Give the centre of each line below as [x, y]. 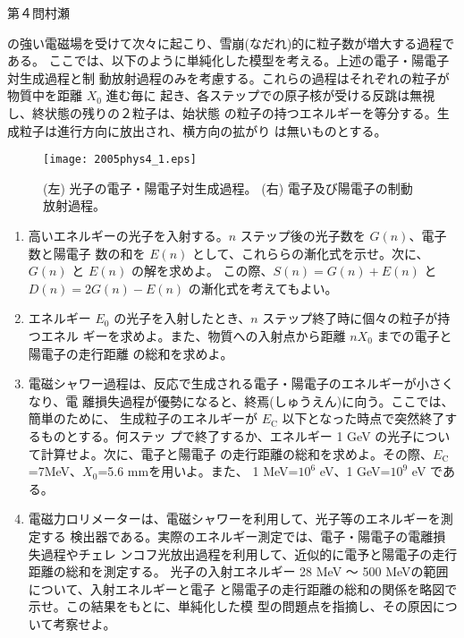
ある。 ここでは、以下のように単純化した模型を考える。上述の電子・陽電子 [228, 60]
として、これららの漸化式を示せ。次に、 [311, 253]
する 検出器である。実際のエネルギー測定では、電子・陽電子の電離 [237, 536]
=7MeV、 [55, 471]
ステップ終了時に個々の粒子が [350, 318]
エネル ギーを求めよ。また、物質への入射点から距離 [193, 335]
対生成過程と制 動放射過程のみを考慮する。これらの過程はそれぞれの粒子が [228, 77]
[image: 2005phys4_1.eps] [120, 160]
